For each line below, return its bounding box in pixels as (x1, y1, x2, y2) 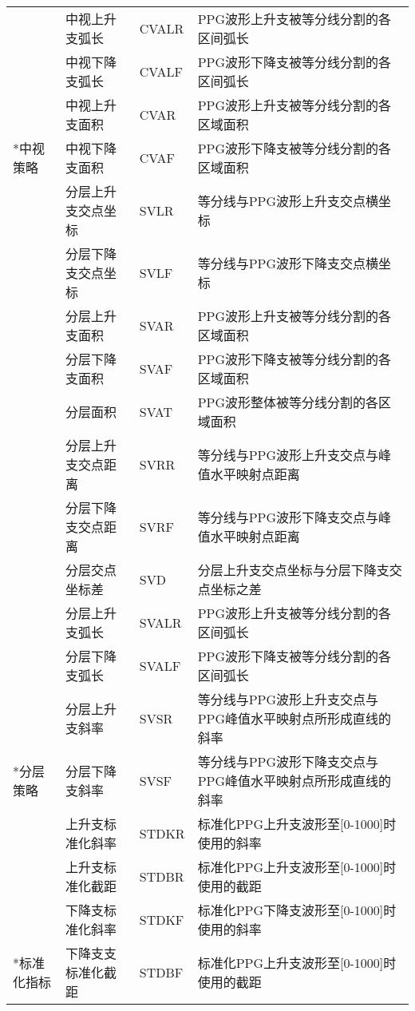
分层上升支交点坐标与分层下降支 (197, 561, 389, 579)
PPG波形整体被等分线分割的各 (197, 393, 378, 411)
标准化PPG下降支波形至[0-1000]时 (197, 901, 397, 919)
